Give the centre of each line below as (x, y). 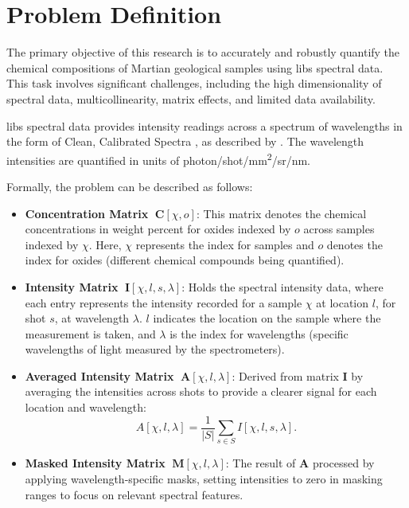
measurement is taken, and (90, 333)
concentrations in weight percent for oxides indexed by (158, 229)
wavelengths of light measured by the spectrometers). (155, 349)
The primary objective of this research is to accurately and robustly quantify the (203, 52)
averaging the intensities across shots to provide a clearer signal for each (201, 391)
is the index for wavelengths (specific (259, 333)
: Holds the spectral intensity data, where (282, 286)
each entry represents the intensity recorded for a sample (164, 302)
